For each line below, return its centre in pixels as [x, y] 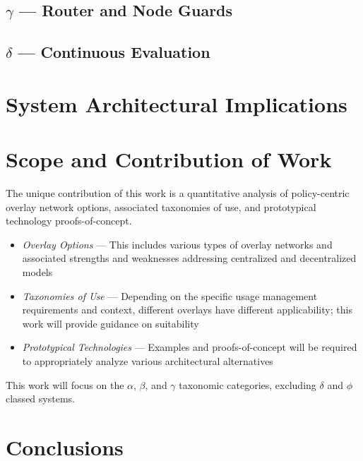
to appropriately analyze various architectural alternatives [148, 361]
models [37, 272]
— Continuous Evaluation [114, 52]
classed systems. [40, 399]
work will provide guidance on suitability [111, 323]
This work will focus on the [65, 384]
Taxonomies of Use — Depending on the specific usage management [170, 295]
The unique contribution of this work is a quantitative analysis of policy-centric [178, 193]
